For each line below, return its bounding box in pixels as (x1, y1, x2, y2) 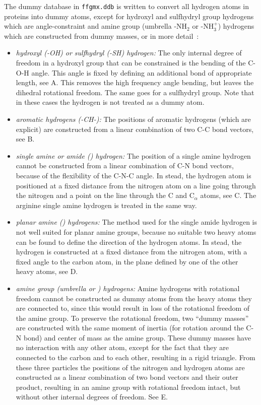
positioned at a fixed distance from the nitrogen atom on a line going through (16, 180, 256, 190)
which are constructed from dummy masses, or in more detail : (4, 30, 199, 41)
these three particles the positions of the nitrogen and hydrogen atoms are (16, 362, 245, 372)
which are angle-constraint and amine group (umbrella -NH (4, 21, 187, 31)
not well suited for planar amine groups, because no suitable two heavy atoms (16, 226, 256, 237)
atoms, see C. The (200, 190, 256, 200)
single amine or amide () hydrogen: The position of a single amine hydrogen (16, 150, 251, 161)
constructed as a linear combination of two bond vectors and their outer (16, 372, 238, 382)
